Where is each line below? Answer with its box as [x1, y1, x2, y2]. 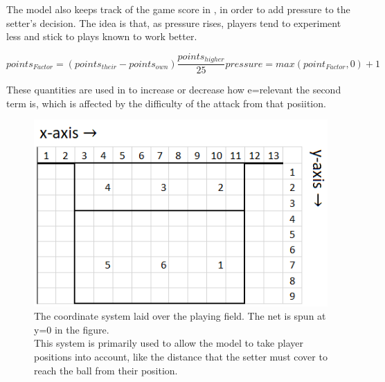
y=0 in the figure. [34, 322, 109, 336]
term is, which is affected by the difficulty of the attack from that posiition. [6, 95, 326, 110]
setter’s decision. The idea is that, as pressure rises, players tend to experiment [6, 15, 341, 30]
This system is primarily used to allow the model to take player [34, 336, 303, 350]
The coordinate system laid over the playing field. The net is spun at [34, 309, 326, 323]
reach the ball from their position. [34, 363, 178, 377]
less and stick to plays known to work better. [6, 29, 197, 44]
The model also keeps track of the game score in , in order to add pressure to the [6, 2, 350, 16]
